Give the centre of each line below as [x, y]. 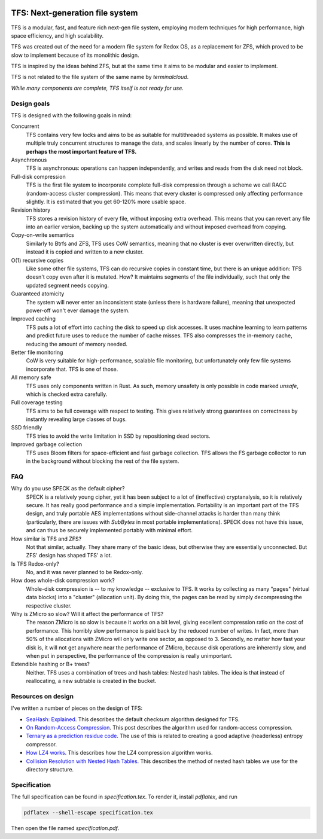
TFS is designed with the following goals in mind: [71, 115]
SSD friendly [27, 428]
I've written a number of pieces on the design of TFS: [77, 708]
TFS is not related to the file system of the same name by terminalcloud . [100, 77]
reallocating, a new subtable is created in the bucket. [91, 681]
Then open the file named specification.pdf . [65, 828]
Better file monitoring [37, 352]
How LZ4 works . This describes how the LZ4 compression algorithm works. [119, 753]
